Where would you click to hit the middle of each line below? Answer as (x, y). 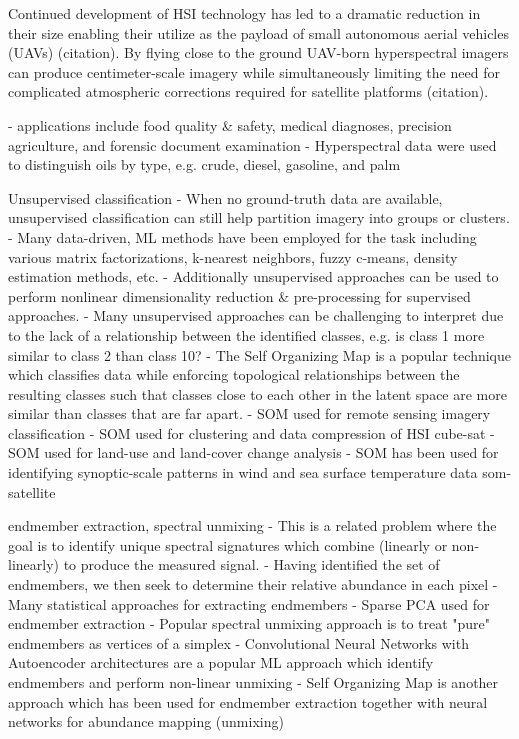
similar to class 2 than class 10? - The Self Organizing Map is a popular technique (260, 354)
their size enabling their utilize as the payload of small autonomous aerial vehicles (258, 32)
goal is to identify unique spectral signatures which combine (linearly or (228, 544)
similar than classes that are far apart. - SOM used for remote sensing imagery (249, 413)
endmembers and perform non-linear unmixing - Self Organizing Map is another (253, 682)
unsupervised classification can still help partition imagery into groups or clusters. (259, 217)
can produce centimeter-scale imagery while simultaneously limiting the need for (254, 71)
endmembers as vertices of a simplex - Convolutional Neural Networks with (238, 642)
